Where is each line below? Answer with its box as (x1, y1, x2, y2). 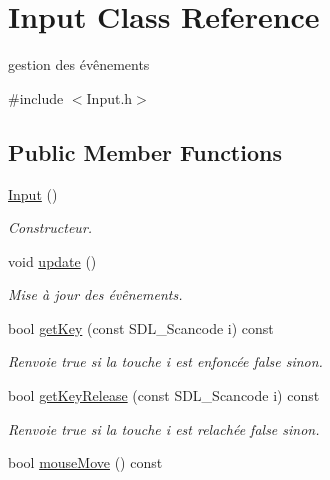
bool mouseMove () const (8, 452, 163, 473)
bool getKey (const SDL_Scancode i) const (8, 317, 274, 338)
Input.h (86, 87, 133, 108)
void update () (8, 250, 97, 271)
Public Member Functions (8, 136, 282, 167)
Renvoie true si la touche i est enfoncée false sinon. (8, 351, 323, 372)
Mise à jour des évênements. (8, 284, 183, 305)
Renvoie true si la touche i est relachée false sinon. (8, 418, 320, 439)
